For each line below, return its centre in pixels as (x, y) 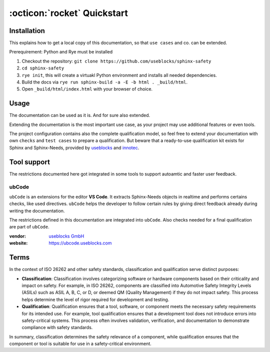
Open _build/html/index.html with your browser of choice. (87, 89)
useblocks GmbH (66, 236)
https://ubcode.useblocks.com (80, 243)
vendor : (17, 236)
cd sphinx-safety (43, 68)
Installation (27, 31)
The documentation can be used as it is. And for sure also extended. (80, 115)
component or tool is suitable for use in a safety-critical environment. (80, 344)
